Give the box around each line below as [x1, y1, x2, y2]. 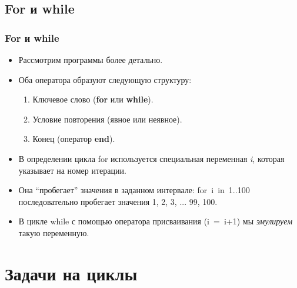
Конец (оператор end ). [32, 133, 115, 145]
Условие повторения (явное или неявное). [32, 112, 182, 125]
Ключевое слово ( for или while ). [32, 93, 153, 105]
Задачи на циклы [5, 261, 138, 285]
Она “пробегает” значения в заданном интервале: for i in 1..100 [18, 184, 250, 196]
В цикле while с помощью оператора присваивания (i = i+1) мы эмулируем [18, 215, 293, 227]
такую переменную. [18, 226, 89, 239]
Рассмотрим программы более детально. [18, 54, 163, 65]
